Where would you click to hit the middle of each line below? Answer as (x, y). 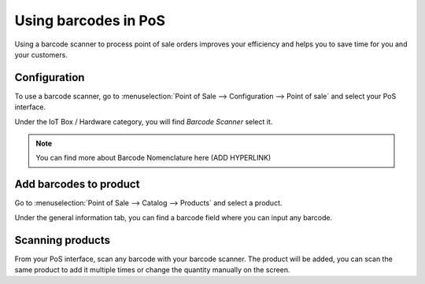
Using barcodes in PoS (90, 20)
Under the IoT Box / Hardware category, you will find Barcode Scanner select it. (144, 121)
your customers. (41, 54)
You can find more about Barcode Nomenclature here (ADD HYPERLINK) (153, 158)
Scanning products (62, 240)
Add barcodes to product (77, 184)
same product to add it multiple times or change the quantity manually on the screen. (152, 270)
